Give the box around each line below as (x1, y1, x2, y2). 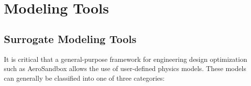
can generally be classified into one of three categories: (4, 72, 165, 83)
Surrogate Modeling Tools (4, 31, 137, 46)
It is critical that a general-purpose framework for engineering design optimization (4, 54, 247, 64)
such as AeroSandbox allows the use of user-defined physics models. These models (4, 63, 246, 73)
